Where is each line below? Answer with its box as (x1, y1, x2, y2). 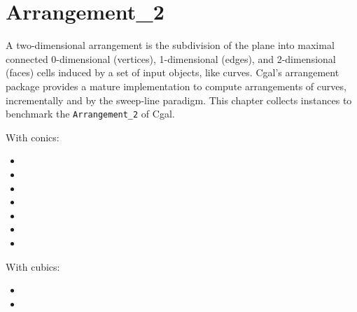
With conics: (6, 129, 59, 144)
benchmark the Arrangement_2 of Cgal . (6, 106, 175, 121)
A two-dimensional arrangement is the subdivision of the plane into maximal (6, 38, 335, 52)
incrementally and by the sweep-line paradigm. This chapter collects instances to (6, 92, 352, 107)
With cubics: (6, 259, 60, 274)
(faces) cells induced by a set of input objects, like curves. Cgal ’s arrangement (6, 65, 339, 80)
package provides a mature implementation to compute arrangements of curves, (6, 78, 346, 93)
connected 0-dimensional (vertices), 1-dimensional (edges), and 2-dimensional (6, 51, 336, 66)
